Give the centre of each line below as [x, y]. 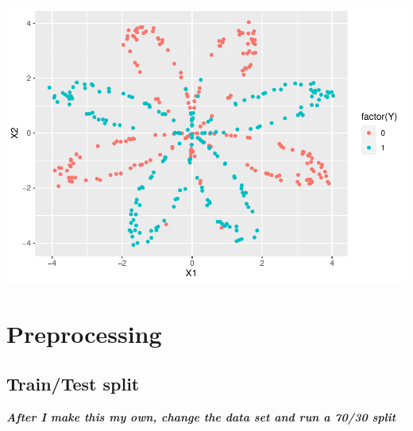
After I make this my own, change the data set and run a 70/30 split [201, 417]
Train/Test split [73, 384]
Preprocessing [84, 333]
